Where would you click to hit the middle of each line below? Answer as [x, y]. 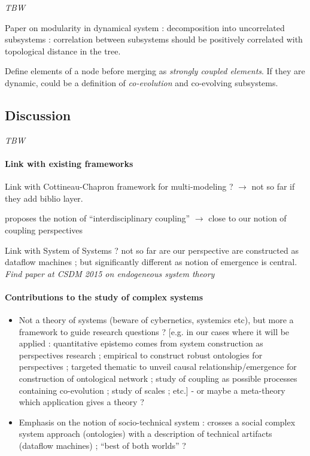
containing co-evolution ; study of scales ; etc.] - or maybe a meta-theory [152, 390]
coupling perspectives [44, 229]
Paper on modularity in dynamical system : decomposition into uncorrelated [145, 27]
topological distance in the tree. [63, 51]
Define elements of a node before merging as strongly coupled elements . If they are [155, 71]
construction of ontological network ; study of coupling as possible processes [158, 379]
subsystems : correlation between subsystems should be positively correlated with [154, 39]
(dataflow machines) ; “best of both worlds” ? [102, 446]
